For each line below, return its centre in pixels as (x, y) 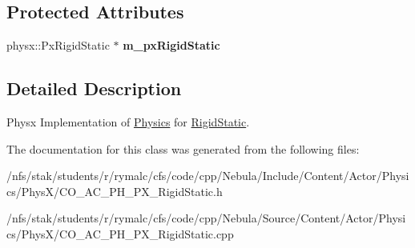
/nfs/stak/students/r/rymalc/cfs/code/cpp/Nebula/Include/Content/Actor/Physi (208, 176)
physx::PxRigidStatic (58, 45)
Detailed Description (94, 88)
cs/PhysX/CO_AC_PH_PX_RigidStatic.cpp (120, 233)
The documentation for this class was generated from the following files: (183, 148)
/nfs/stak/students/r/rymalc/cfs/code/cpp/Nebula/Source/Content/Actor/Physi (206, 218)
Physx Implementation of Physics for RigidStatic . (128, 122)
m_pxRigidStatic (171, 45)
